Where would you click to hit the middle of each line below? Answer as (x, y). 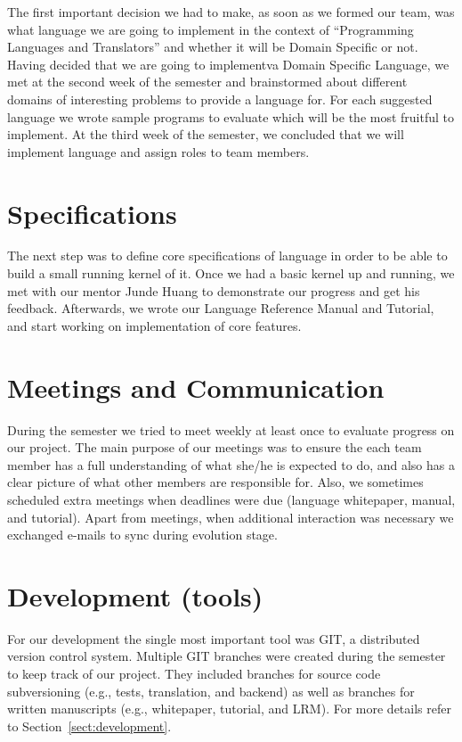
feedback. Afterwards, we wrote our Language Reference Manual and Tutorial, (221, 308)
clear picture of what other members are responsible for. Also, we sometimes (215, 482)
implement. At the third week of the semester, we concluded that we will (206, 134)
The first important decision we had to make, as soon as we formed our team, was (231, 12)
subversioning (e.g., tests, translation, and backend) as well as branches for (211, 691)
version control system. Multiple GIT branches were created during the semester (227, 656)
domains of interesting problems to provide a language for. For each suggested (220, 99)
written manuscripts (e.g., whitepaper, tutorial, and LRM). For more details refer (229, 709)
